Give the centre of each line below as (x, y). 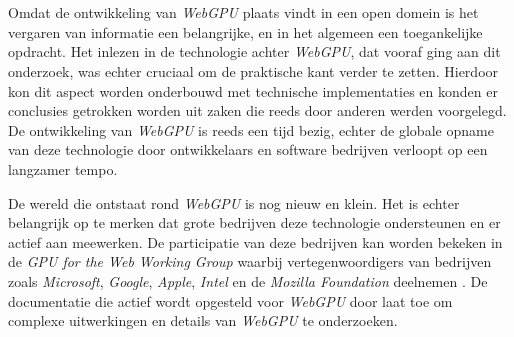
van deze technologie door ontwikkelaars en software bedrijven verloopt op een (248, 149)
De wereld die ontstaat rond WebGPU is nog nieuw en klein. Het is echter (234, 202)
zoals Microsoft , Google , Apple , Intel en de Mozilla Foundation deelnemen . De (248, 280)
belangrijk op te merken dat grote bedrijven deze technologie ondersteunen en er (254, 222)
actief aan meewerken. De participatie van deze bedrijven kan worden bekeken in (255, 241)
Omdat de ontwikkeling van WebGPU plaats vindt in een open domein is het (243, 12)
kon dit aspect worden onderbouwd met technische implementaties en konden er (253, 90)
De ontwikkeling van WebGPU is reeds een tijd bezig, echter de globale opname (251, 129)
